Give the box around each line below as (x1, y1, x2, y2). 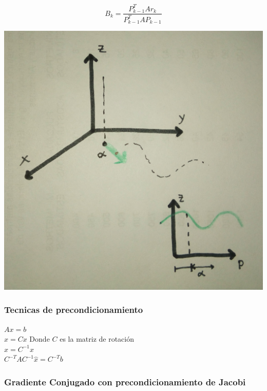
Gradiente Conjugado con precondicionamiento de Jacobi (4, 375, 246, 388)
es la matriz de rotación (60, 333, 134, 344)
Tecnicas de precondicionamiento (4, 303, 143, 316)
